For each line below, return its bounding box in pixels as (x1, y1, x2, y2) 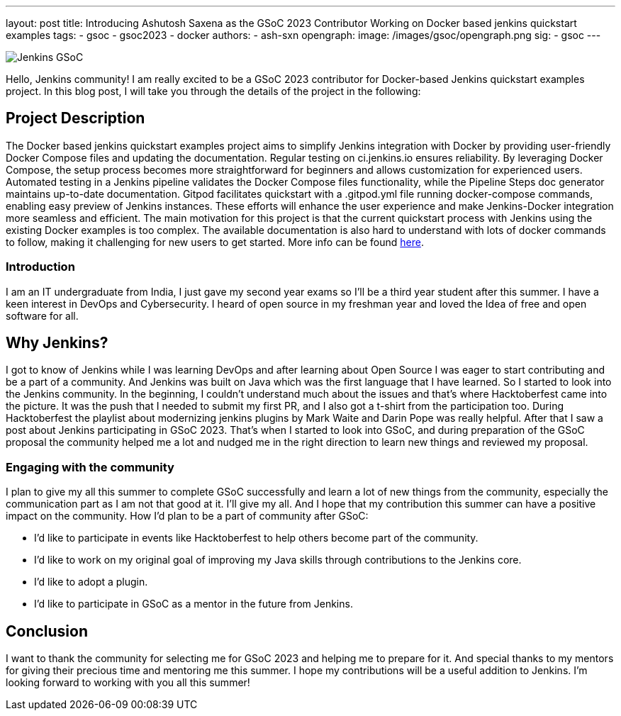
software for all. (6, 309, 79, 322)
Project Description (6, 109, 145, 128)
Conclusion (6, 622, 89, 640)
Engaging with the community (6, 459, 174, 474)
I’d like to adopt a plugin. (34, 576, 148, 588)
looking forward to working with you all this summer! (6, 676, 250, 689)
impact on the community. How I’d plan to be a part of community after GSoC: (6, 510, 369, 522)
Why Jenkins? (6, 334, 108, 352)
